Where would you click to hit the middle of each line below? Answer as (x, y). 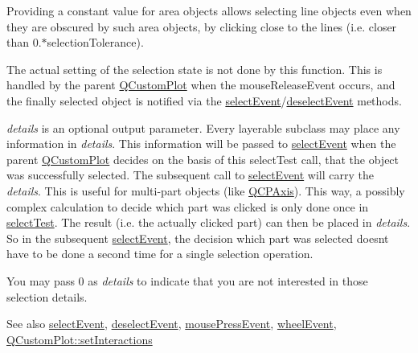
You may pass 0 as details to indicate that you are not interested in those (187, 280)
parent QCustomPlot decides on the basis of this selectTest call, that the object (203, 159)
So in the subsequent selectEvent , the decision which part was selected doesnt (198, 238)
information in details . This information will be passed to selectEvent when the (201, 144)
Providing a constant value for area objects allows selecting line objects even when (209, 10)
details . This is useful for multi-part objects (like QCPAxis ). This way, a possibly (206, 190)
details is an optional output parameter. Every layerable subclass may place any (203, 127)
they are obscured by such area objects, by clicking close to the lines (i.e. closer (202, 26)
